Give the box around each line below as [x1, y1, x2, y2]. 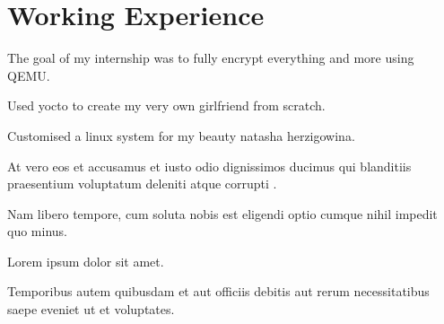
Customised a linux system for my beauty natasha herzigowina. [7, 126, 355, 144]
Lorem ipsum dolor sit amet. [7, 251, 164, 270]
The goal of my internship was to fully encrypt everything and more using [7, 48, 414, 67]
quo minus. [7, 222, 67, 241]
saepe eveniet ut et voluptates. [7, 300, 175, 319]
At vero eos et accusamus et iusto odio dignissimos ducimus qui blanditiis [7, 156, 412, 175]
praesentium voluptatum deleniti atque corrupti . [7, 174, 277, 193]
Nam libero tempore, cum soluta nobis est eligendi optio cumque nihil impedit [7, 204, 438, 223]
